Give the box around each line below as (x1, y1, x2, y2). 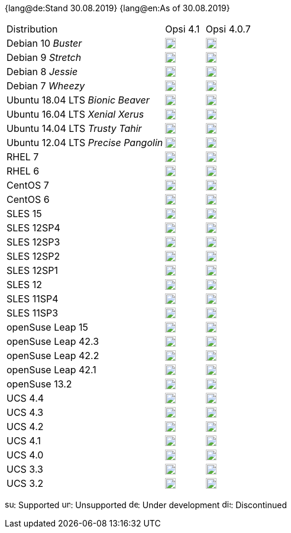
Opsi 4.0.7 (205, 23, 251, 35)
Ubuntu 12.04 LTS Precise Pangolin (7, 137, 163, 148)
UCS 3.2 (7, 477, 44, 489)
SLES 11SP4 (7, 293, 59, 305)
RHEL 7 (7, 151, 39, 163)
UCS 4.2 (7, 421, 44, 432)
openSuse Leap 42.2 (7, 350, 99, 361)
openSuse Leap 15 (7, 321, 88, 333)
